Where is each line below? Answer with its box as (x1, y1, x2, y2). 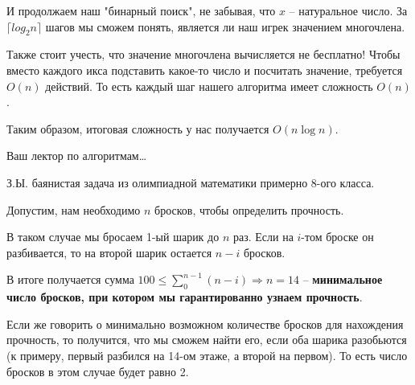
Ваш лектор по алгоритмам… (6, 147, 147, 164)
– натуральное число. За (289, 2, 408, 18)
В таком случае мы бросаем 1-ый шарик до (6, 228, 220, 245)
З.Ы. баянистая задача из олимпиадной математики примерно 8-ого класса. (6, 174, 375, 190)
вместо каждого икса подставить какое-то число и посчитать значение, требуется (6, 61, 403, 78)
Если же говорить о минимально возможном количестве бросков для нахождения (6, 315, 404, 332)
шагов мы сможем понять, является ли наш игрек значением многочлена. (45, 18, 405, 35)
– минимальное (302, 271, 383, 288)
